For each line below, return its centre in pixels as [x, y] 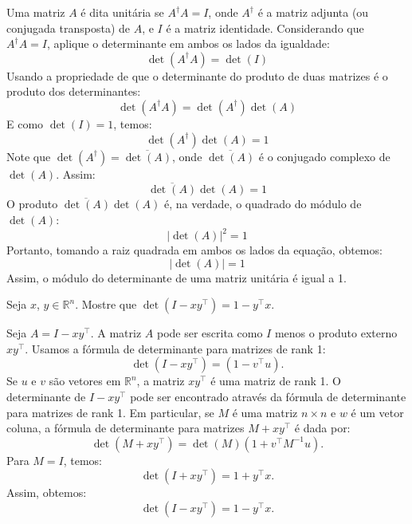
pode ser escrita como [210, 333]
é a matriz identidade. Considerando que [265, 28]
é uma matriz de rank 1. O [276, 381]
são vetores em [85, 381]
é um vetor [377, 412]
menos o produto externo [336, 333]
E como [25, 123]
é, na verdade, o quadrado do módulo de [263, 204]
